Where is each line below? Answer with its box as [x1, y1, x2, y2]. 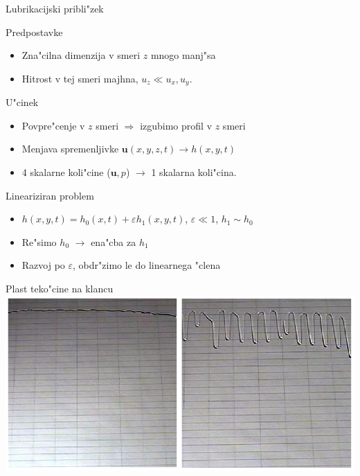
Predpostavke [6, 24, 63, 39]
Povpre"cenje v [21, 118, 85, 132]
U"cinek [6, 95, 39, 109]
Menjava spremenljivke [21, 141, 119, 156]
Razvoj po [21, 258, 65, 272]
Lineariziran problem [6, 188, 94, 202]
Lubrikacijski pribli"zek [6, 1, 104, 15]
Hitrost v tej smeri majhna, [21, 71, 138, 85]
